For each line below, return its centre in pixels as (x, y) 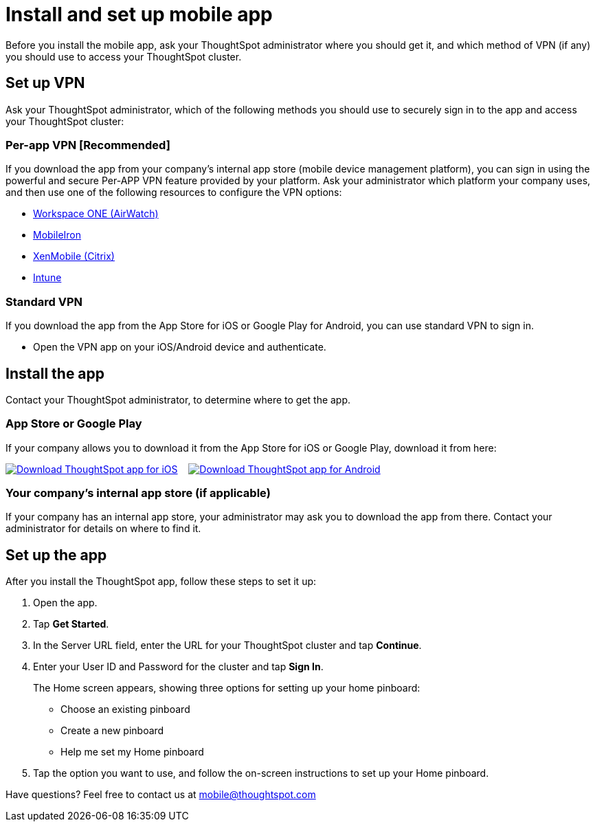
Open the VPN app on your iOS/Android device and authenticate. (180, 347)
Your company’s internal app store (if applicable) (138, 493)
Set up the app (56, 555)
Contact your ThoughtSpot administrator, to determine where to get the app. (178, 399)
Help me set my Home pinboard (132, 752)
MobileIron (57, 235)
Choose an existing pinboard (125, 709)
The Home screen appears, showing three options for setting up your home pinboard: (227, 688)
